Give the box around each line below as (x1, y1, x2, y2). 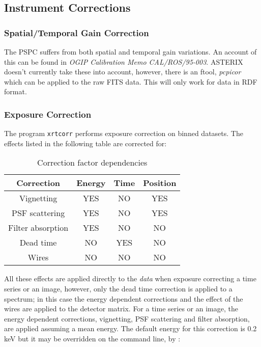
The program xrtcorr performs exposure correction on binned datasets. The (4, 128, 243, 139)
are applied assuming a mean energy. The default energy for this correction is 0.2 (4, 323, 257, 334)
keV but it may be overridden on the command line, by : (4, 333, 181, 343)
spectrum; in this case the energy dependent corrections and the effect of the (4, 293, 243, 304)
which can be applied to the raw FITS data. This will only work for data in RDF (4, 76, 257, 87)
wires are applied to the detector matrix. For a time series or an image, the (4, 303, 238, 314)
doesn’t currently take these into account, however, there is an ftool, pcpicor (4, 66, 241, 77)
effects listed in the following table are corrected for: (4, 138, 167, 148)
